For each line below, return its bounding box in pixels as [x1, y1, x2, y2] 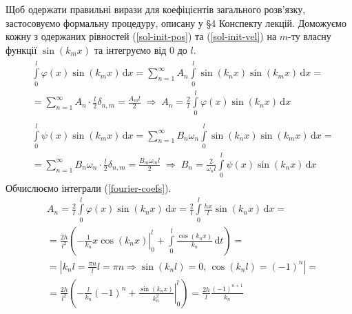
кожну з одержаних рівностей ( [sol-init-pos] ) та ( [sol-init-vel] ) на [6, 29, 277, 43]
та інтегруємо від [94, 42, 167, 57]
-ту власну [288, 29, 331, 43]
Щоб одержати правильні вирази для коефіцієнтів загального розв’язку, [6, 2, 306, 16]
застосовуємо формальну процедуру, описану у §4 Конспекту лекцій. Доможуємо [6, 15, 346, 30]
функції [6, 42, 37, 57]
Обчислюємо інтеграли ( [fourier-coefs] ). [6, 181, 172, 195]
